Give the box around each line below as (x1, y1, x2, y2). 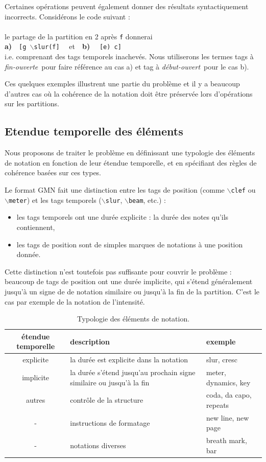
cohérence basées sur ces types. (5, 167, 102, 178)
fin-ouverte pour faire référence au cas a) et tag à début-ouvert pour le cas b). (5, 61, 249, 72)
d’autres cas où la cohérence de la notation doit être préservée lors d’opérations (5, 88, 253, 99)
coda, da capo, (206, 389, 252, 400)
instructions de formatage (70, 417, 150, 428)
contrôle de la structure (70, 395, 143, 405)
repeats (206, 400, 229, 410)
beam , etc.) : (128, 194, 166, 205)
